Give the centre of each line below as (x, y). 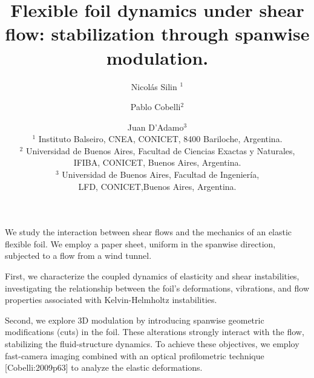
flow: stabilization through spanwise (157, 34)
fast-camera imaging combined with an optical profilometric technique (135, 355)
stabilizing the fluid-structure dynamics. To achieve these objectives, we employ (152, 344)
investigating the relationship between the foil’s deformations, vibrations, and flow (157, 288)
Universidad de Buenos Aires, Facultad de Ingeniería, (161, 174)
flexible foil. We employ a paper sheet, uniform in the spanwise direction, (140, 243)
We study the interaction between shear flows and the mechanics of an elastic (149, 232)
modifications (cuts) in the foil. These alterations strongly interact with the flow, (155, 332)
